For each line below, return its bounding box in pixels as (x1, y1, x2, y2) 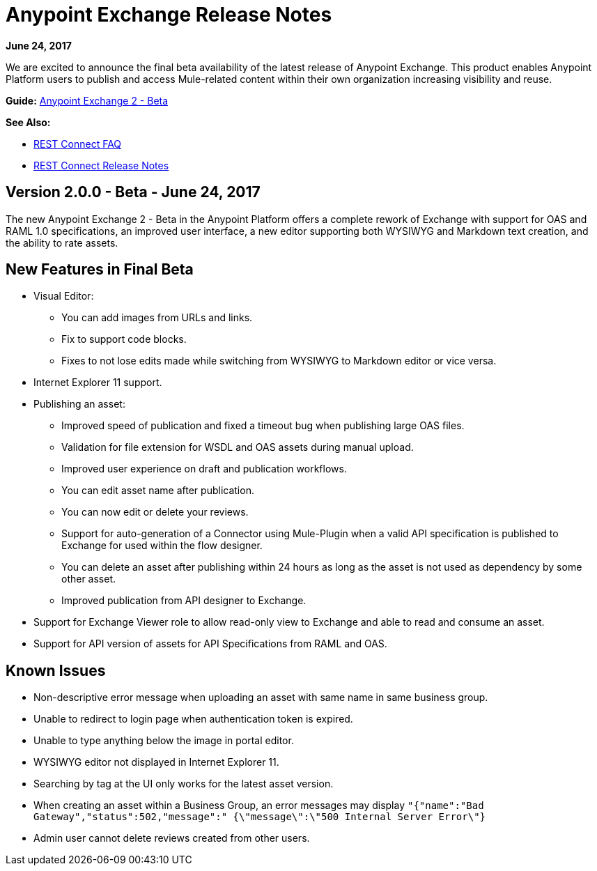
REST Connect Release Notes (33, 159, 169, 171)
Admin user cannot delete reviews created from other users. (33, 832, 310, 845)
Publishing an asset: (33, 398, 125, 410)
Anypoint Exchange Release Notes (6, 3, 332, 26)
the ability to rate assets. (6, 236, 118, 249)
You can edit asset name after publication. (61, 484, 254, 497)
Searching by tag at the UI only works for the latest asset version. (33, 778, 334, 790)
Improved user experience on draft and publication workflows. (61, 463, 347, 475)
